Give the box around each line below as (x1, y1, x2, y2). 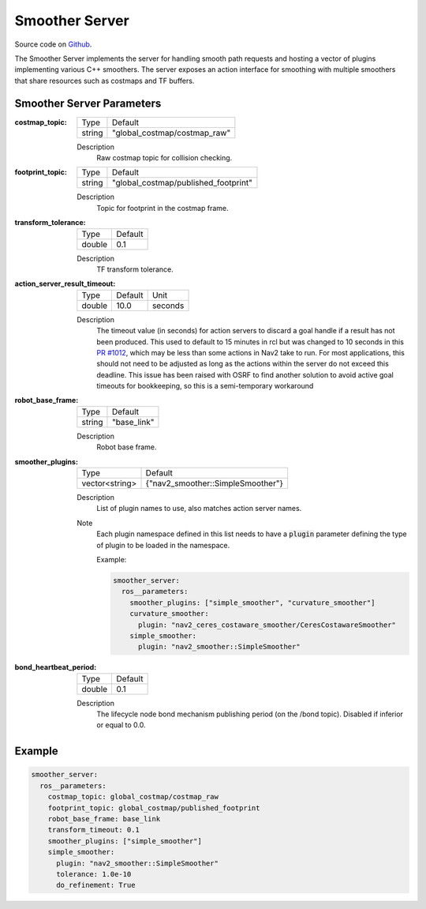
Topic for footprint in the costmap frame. (96, 203, 229, 212)
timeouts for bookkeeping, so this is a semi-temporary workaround (96, 381, 314, 391)
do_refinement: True (56, 881, 136, 890)
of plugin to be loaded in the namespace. (96, 540, 230, 550)
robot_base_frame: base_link (47, 814, 161, 824)
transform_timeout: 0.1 (47, 825, 140, 835)
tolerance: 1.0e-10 (56, 870, 132, 878)
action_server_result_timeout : (14, 279, 116, 288)
